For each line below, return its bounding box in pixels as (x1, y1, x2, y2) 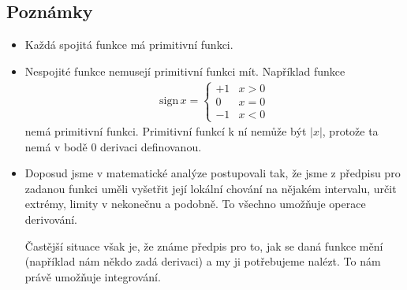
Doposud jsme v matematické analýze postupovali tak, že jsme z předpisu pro (24, 165, 401, 181)
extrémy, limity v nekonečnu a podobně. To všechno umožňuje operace (24, 195, 366, 212)
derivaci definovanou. (100, 138, 202, 154)
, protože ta (322, 123, 379, 139)
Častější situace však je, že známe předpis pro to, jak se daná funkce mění (24, 237, 383, 254)
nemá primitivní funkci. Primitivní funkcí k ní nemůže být (24, 123, 307, 139)
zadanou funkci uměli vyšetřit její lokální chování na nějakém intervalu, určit (24, 180, 397, 196)
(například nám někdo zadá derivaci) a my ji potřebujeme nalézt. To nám (24, 253, 381, 270)
